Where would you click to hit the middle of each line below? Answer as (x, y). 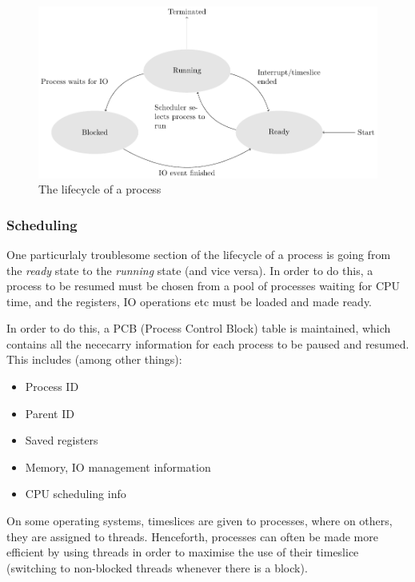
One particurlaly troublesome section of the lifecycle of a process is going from (199, 254)
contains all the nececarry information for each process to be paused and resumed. (208, 343)
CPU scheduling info (76, 494)
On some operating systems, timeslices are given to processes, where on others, (200, 521)
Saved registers (62, 440)
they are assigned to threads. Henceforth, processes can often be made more (192, 536)
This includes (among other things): (94, 359)
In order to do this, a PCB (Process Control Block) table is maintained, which (199, 328)
